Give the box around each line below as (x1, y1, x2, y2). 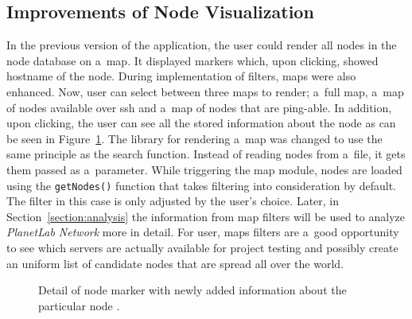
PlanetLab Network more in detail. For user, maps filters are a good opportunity (6, 224, 399, 240)
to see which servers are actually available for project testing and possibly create (6, 239, 398, 255)
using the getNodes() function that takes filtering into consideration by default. (6, 177, 397, 193)
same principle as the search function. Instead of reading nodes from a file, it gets (6, 146, 406, 162)
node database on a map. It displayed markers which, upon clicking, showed (6, 52, 379, 68)
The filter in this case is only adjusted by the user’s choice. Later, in (6, 193, 340, 209)
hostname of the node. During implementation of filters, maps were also (6, 68, 356, 84)
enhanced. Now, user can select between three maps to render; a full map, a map (6, 83, 404, 99)
